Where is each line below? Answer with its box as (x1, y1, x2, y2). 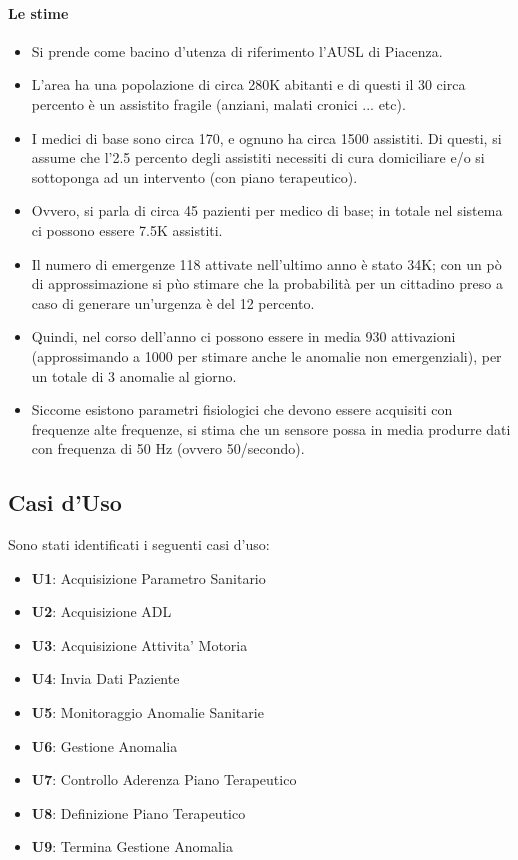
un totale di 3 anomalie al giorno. (31, 365, 237, 386)
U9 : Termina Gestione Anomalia (31, 836, 233, 857)
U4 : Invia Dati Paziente (31, 668, 180, 689)
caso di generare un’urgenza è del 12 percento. (31, 292, 315, 313)
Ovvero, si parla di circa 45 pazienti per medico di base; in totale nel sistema (31, 200, 503, 221)
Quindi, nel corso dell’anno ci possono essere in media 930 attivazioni (31, 326, 456, 347)
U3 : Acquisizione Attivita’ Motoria (31, 634, 248, 655)
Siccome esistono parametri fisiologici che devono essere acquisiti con (31, 399, 453, 420)
